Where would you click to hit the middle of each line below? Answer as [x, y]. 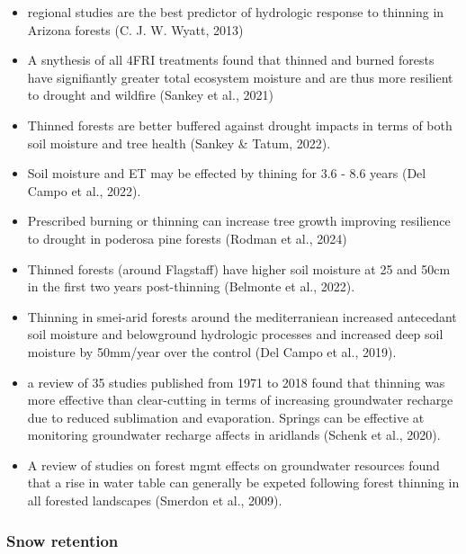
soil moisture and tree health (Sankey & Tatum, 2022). [179, 143]
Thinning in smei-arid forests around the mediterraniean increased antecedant [242, 316]
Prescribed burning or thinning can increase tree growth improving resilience [239, 221]
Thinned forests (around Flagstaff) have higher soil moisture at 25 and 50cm [239, 268]
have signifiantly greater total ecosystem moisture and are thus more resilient [240, 77]
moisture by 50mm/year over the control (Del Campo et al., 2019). [212, 351]
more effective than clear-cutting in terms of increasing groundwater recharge [240, 400]
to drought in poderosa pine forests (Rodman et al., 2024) [187, 238]
